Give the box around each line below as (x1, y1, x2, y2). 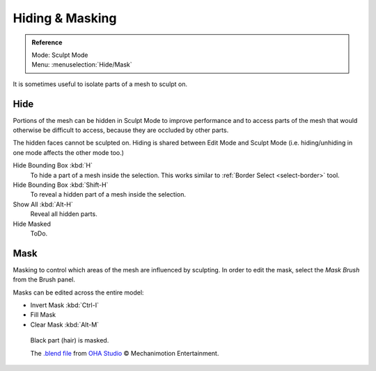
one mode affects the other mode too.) (13, 148, 125, 156)
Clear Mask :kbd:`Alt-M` (30, 320, 100, 329)
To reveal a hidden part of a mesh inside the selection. (30, 190, 187, 199)
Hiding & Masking (13, 10, 117, 26)
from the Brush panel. (13, 275, 76, 284)
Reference (31, 38, 63, 47)
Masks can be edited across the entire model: (13, 288, 144, 297)
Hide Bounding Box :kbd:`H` (13, 161, 93, 170)
